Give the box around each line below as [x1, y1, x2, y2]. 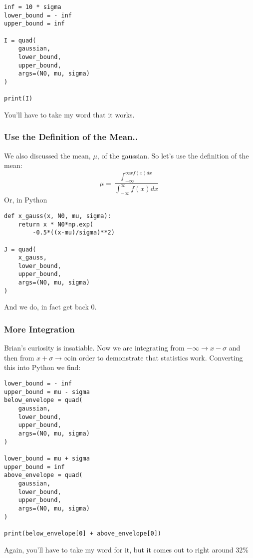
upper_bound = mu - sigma [4, 388, 90, 395]
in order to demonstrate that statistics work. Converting [70, 352, 243, 362]
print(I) [4, 95, 33, 102]
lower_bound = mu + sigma [4, 454, 90, 462]
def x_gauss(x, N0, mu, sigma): [4, 212, 111, 219]
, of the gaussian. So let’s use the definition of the [97, 150, 249, 160]
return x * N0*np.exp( [18, 220, 93, 228]
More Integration [4, 322, 75, 335]
